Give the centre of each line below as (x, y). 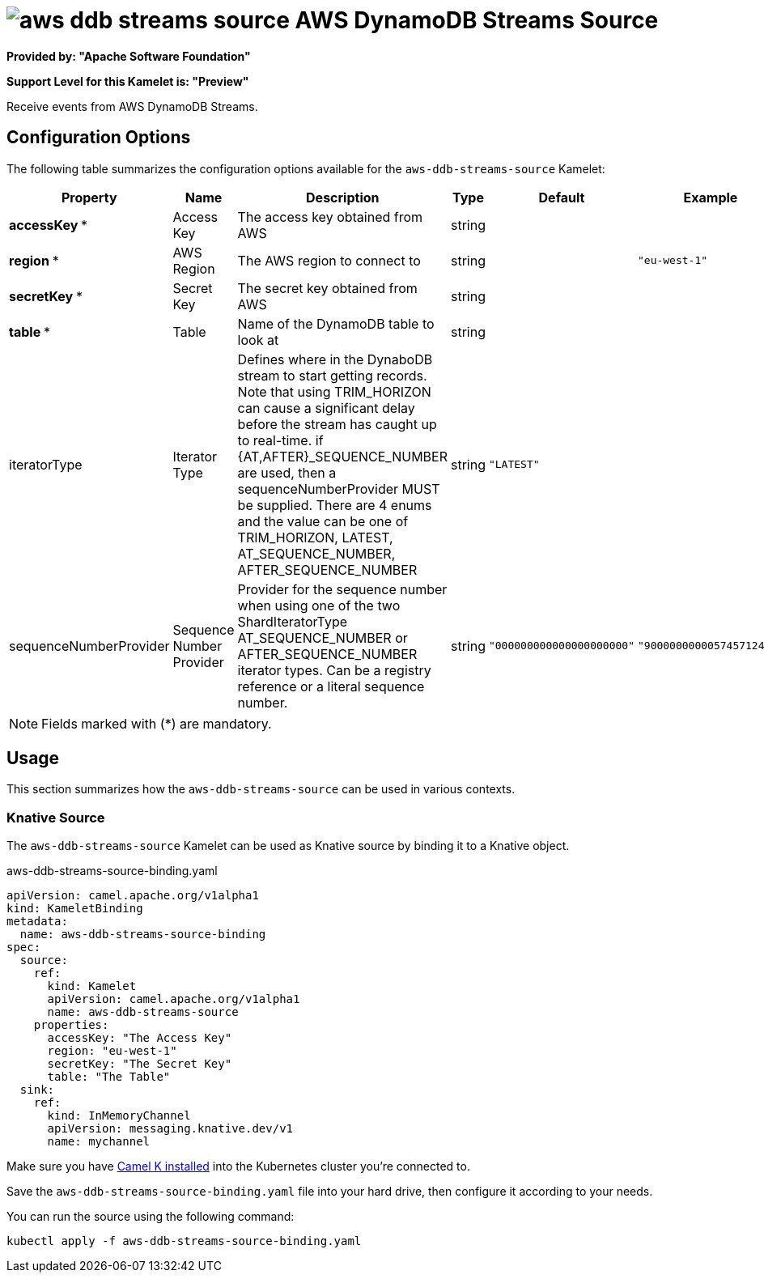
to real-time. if (280, 440)
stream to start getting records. (332, 375)
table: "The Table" (109, 1077)
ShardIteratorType (293, 621)
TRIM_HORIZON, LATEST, (315, 537)
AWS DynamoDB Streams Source (477, 20)
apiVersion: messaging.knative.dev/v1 (170, 1129)
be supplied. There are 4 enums (335, 505)
